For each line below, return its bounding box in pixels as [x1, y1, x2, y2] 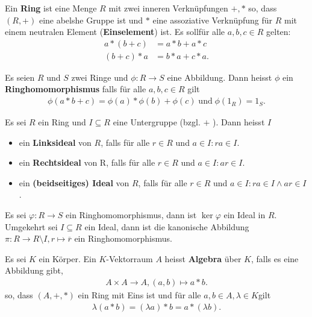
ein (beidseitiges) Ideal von [19, 176, 129, 189]
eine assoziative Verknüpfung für [152, 13, 273, 26]
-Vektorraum [106, 252, 153, 265]
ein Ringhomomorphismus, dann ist [66, 209, 197, 221]
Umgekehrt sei [5, 220, 58, 233]
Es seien [5, 71, 35, 83]
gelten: [266, 25, 291, 38]
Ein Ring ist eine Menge [5, 2, 97, 14]
